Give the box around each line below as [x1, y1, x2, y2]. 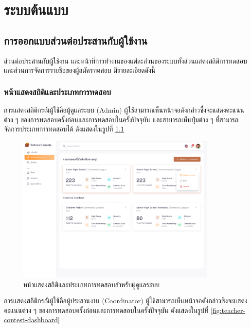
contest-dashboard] [4, 314, 60, 325]
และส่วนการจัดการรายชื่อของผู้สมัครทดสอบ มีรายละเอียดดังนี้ [4, 65, 156, 75]
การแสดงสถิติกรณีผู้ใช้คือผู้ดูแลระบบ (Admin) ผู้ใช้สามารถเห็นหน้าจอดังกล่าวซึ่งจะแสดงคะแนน [4, 104, 244, 115]
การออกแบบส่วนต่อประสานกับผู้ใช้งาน [4, 33, 147, 48]
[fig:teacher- [210, 305, 246, 315]
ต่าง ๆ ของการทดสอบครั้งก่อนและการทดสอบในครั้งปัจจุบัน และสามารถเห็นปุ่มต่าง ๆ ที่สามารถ [4, 114, 239, 124]
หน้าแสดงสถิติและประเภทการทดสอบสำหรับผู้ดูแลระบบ [23, 279, 160, 289]
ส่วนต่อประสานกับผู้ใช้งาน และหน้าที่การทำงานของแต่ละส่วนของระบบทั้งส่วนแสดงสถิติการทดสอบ [4, 55, 247, 66]
